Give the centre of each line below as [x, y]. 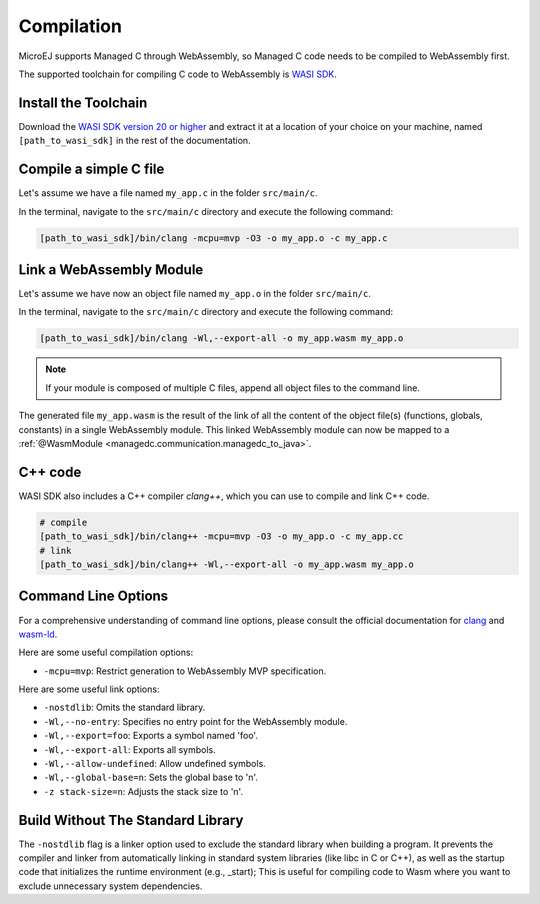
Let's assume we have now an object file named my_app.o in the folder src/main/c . [195, 294]
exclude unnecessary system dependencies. [110, 886]
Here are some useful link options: [89, 689]
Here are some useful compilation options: [106, 652]
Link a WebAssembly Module [111, 269]
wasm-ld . [38, 634]
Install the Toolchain [83, 102]
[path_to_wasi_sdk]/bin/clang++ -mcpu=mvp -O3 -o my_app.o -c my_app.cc [221, 536]
